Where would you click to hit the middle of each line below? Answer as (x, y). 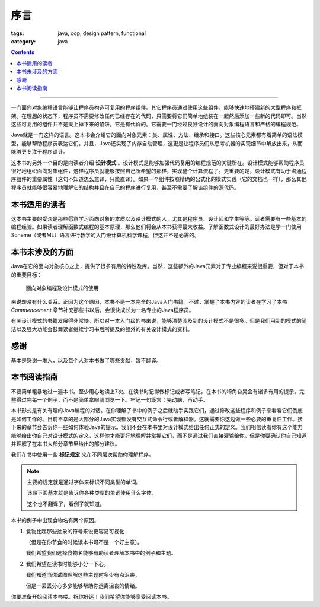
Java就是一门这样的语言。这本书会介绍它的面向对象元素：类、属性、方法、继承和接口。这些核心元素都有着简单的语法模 (157, 135)
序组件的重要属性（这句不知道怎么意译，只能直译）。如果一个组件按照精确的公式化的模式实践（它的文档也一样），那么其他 (159, 179)
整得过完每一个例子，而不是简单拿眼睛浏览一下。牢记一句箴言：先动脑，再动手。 (110, 399)
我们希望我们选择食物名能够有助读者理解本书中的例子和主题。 (101, 553)
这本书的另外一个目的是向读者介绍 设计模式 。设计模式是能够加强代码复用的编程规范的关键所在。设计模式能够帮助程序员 (158, 163)
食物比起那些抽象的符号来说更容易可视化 (75, 531)
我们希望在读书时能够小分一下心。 (67, 564)
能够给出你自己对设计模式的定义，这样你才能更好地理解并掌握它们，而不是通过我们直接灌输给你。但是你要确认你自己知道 (159, 436)
